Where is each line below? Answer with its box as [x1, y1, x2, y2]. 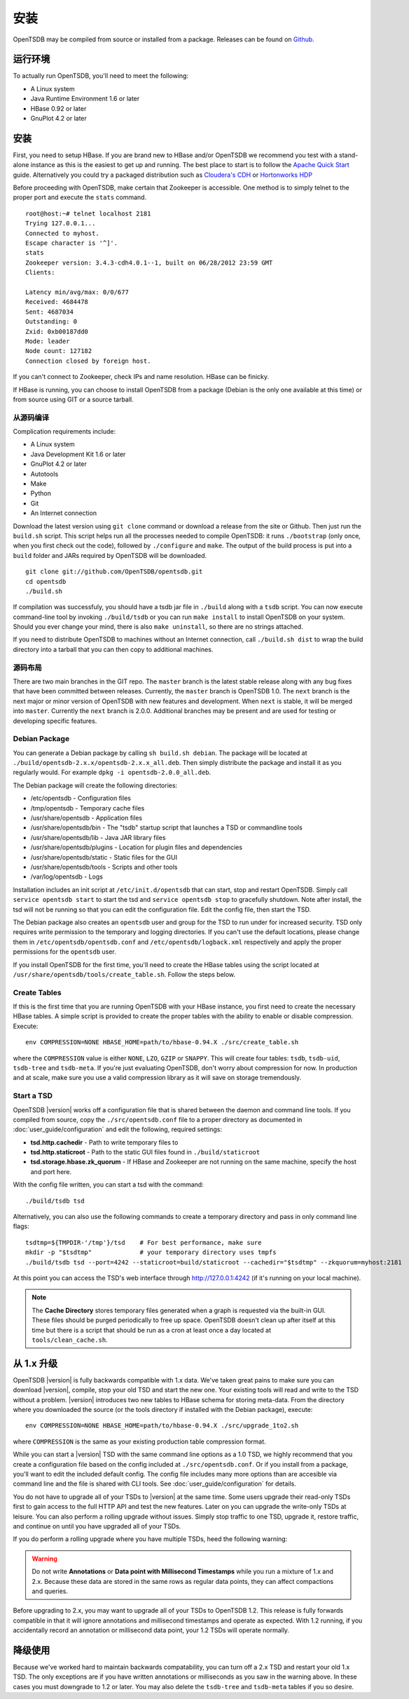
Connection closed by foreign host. [25, 357, 151, 365]
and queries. [32, 1587, 69, 1595]
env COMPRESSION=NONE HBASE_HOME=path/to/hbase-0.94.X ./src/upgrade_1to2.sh [25, 1422, 299, 1430]
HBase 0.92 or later [30, 104, 87, 112]
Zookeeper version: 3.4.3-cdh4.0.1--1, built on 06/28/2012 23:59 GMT [25, 258, 273, 267]
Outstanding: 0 [25, 318, 78, 326]
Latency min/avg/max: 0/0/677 [25, 288, 130, 296]
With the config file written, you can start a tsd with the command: [13, 1180, 204, 1189]
